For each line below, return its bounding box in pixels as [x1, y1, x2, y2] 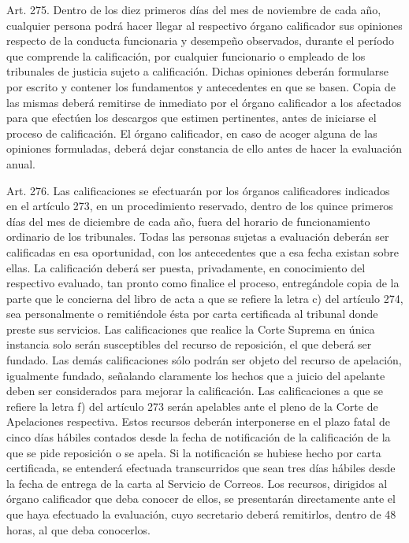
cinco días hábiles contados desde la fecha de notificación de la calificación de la [6, 429, 391, 445]
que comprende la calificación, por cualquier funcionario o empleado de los [6, 47, 366, 64]
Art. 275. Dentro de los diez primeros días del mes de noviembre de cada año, [6, 2, 381, 17]
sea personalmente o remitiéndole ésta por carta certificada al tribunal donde [6, 305, 378, 322]
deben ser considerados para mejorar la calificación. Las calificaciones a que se [6, 382, 383, 399]
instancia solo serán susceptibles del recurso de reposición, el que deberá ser [6, 336, 372, 353]
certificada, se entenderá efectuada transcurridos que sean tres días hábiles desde [6, 460, 396, 476]
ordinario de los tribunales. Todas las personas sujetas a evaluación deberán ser [6, 228, 389, 245]
